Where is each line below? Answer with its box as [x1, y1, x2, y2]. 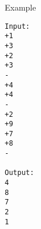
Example [5, 1, 36, 13]
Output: [5, 169, 35, 177]
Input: [5, 22, 30, 31]
